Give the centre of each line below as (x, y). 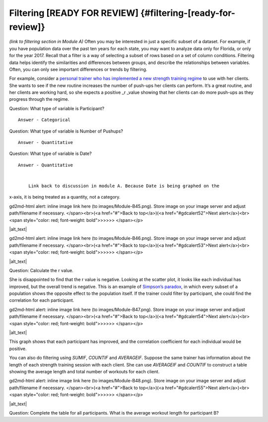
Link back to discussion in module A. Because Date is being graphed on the (124, 186)
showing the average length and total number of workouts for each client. (84, 371)
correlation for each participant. (42, 300)
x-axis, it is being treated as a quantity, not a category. (65, 197)
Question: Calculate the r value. (41, 270)
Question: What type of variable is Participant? (57, 108)
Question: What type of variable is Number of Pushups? (66, 131)
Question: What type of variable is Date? (50, 153)
